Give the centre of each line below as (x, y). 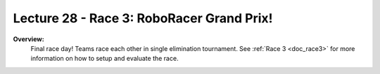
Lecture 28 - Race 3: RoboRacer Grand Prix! (143, 18)
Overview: (29, 39)
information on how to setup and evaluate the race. (104, 59)
